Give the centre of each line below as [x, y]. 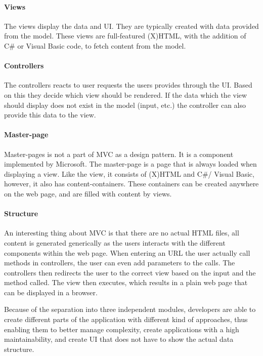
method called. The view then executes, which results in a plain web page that [126, 282]
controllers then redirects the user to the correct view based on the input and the [130, 272]
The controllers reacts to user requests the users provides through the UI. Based [128, 85]
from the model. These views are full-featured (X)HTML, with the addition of [125, 36]
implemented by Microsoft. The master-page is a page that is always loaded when [130, 164]
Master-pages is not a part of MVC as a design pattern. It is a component [119, 154]
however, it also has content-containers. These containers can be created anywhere [131, 184]
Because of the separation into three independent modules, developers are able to [130, 309]
